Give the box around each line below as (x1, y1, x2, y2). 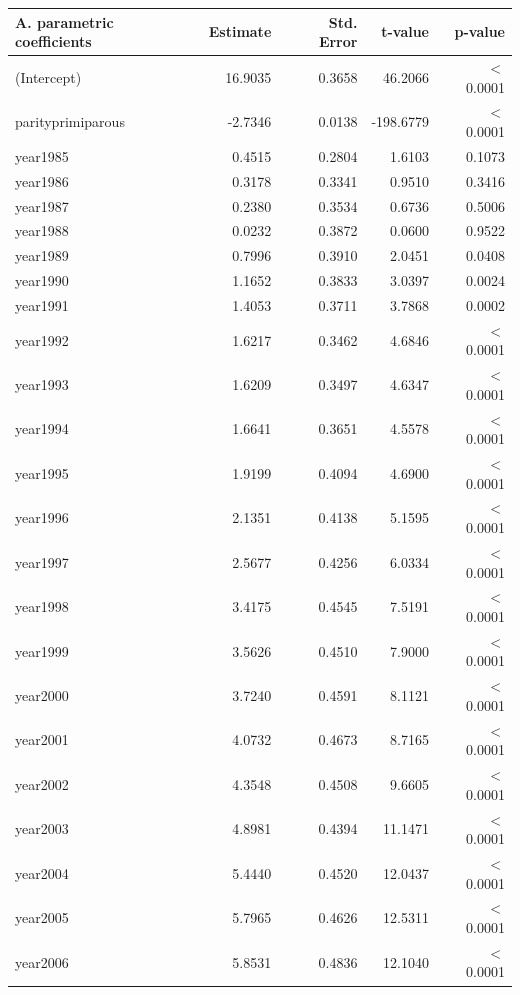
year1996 (15, 507, 69, 528)
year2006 (15, 951, 69, 972)
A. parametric (15, 11, 114, 32)
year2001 (15, 729, 69, 750)
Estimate (208, 21, 272, 42)
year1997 (15, 551, 69, 572)
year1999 (15, 640, 69, 661)
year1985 (15, 145, 69, 166)
